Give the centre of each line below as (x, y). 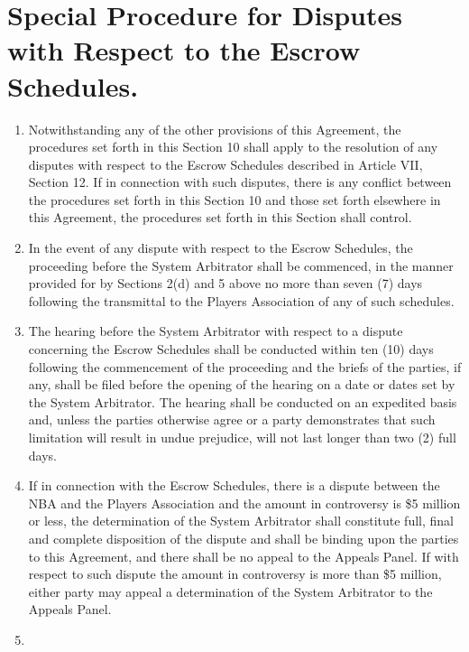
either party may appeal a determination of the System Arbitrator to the (230, 591)
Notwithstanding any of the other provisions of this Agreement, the (215, 129)
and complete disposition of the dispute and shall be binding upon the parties (244, 538)
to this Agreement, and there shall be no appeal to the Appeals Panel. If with (244, 556)
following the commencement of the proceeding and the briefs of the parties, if (245, 366)
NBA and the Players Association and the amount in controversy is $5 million (244, 503)
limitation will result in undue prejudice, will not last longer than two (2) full (242, 437)
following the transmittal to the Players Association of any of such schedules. (241, 300)
